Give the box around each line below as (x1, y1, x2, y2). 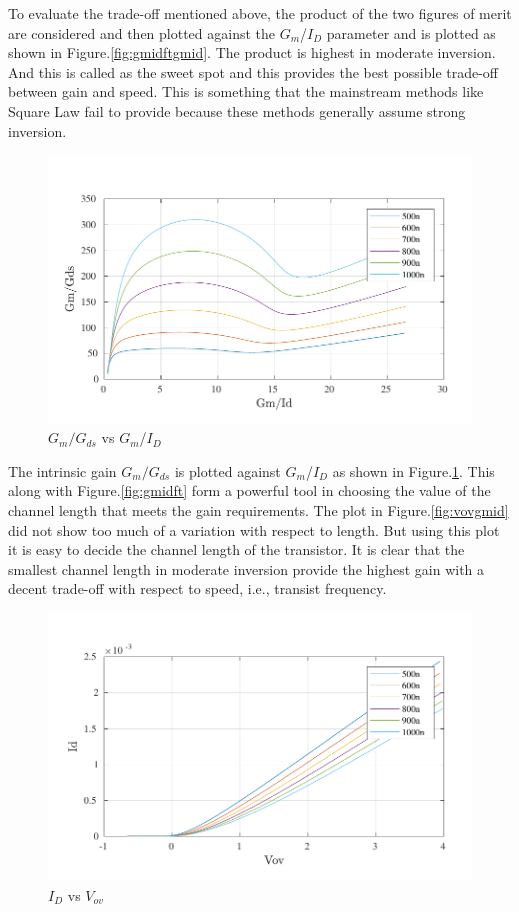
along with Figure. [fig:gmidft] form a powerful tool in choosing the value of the (8, 480, 491, 501)
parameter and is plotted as (326, 22, 496, 43)
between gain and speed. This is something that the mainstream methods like (8, 81, 484, 102)
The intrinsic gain (8, 460, 117, 481)
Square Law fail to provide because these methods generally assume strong (8, 100, 466, 121)
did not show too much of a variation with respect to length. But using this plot (8, 519, 500, 540)
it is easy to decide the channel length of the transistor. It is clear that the (8, 539, 465, 560)
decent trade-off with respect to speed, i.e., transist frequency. (8, 578, 387, 599)
